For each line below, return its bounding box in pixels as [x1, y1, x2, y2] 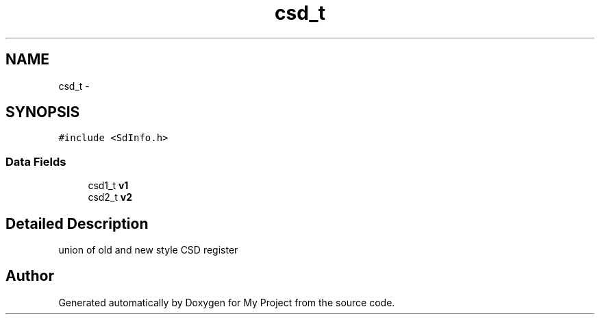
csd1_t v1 [88, 180, 129, 192]
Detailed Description [5, 214, 149, 232]
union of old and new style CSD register [58, 244, 238, 256]
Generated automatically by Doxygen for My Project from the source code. [58, 296, 395, 308]
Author [5, 267, 54, 285]
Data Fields [5, 154, 66, 169]
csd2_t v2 [88, 191, 133, 204]
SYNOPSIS [5, 103, 80, 121]
